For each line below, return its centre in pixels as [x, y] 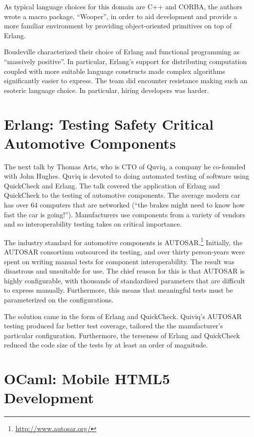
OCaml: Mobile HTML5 [87, 379]
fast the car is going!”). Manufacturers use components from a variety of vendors [125, 214]
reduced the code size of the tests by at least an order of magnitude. [106, 345]
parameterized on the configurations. [59, 300]
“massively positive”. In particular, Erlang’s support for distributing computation [126, 61]
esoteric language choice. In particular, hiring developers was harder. [106, 90]
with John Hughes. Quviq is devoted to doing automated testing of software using [127, 176]
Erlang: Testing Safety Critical [109, 124]
